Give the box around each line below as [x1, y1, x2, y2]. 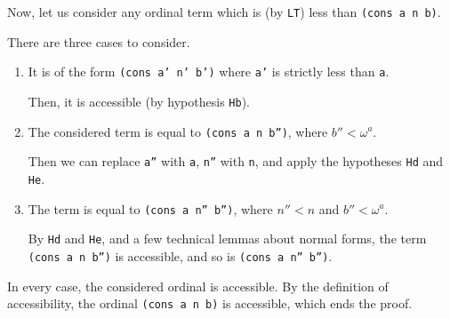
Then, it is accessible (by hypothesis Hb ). [28, 91, 250, 110]
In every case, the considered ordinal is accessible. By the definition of [7, 276, 389, 295]
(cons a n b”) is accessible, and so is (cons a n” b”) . [28, 246, 333, 265]
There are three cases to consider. [7, 32, 190, 51]
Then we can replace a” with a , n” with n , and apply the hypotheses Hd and [28, 152, 444, 171]
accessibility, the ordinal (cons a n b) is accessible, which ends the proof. [7, 294, 413, 313]
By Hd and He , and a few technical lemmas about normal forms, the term [28, 229, 427, 248]
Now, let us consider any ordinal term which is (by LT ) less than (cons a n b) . [7, 3, 441, 20]
